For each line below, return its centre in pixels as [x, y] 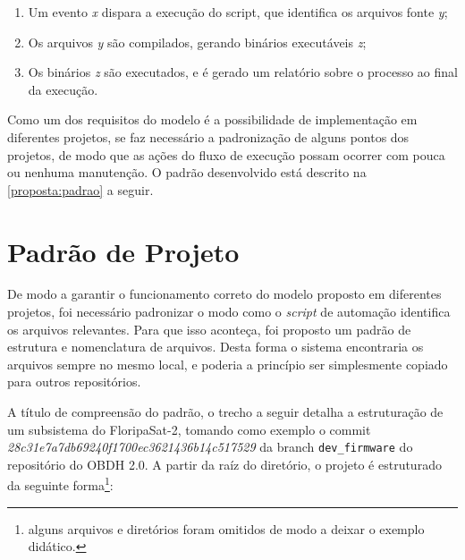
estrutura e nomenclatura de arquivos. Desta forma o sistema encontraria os [216, 347]
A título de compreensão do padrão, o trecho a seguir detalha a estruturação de [225, 412]
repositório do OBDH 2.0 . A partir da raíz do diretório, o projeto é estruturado [224, 464]
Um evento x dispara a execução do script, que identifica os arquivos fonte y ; [238, 12]
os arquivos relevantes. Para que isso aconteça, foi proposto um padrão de [209, 329]
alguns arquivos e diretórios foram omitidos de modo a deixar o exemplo [226, 528]
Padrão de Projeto [123, 251]
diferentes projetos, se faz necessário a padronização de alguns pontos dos [208, 136]
